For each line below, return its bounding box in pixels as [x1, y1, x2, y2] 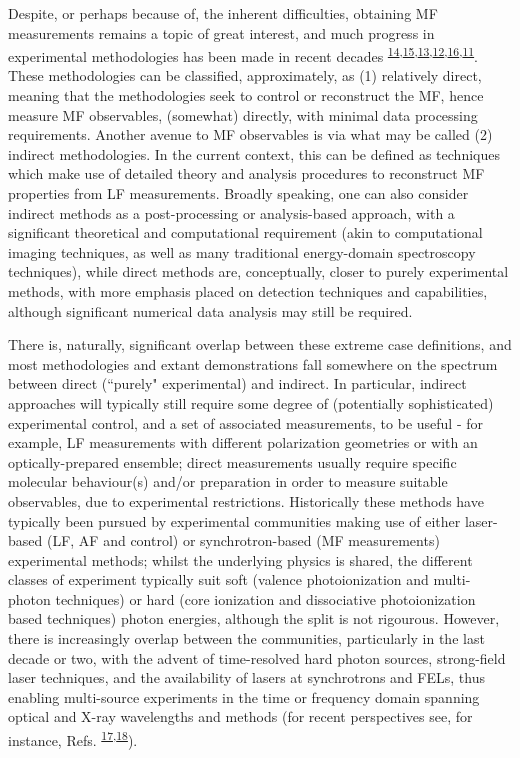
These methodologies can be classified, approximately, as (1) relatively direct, [8, 65, 482, 86]
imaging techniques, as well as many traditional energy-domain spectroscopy [8, 241, 476, 262]
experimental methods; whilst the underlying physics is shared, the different [8, 549, 473, 570]
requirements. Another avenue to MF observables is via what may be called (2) [8, 124, 493, 145]
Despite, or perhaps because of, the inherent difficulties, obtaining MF [8, 3, 438, 23]
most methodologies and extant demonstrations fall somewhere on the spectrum [8, 353, 498, 374]
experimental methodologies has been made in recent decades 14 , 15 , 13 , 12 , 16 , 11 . [8, 43, 479, 66]
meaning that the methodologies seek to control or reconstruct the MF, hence [8, 85, 484, 106]
